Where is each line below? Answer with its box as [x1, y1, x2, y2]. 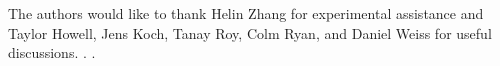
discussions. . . [8, 42, 96, 63]
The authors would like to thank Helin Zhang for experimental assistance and [8, 3, 484, 23]
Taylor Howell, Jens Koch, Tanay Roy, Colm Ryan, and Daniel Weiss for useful [8, 22, 492, 43]
